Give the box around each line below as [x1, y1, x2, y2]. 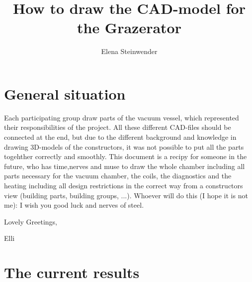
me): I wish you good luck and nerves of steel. [4, 200, 144, 210]
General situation [4, 83, 126, 104]
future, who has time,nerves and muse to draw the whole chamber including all [4, 161, 245, 171]
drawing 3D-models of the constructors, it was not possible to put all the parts [4, 141, 244, 152]
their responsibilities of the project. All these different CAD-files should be [4, 122, 231, 132]
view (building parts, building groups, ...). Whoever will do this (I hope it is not [4, 190, 248, 200]
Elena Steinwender [101, 46, 158, 56]
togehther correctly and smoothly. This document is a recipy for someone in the [4, 151, 247, 162]
